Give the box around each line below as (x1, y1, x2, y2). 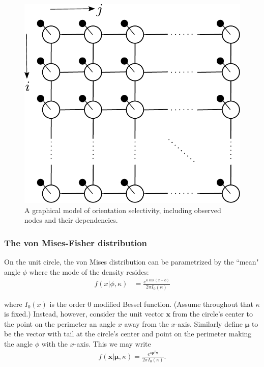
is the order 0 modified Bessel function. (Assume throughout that (49, 298, 253, 309)
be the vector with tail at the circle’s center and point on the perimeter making (4, 328, 252, 339)
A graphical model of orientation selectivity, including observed (24, 204, 221, 215)
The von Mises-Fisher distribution (4, 236, 148, 249)
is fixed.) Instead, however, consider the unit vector (4, 308, 164, 319)
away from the (124, 318, 169, 329)
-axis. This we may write (74, 338, 151, 349)
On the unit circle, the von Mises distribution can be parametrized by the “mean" (4, 256, 259, 267)
